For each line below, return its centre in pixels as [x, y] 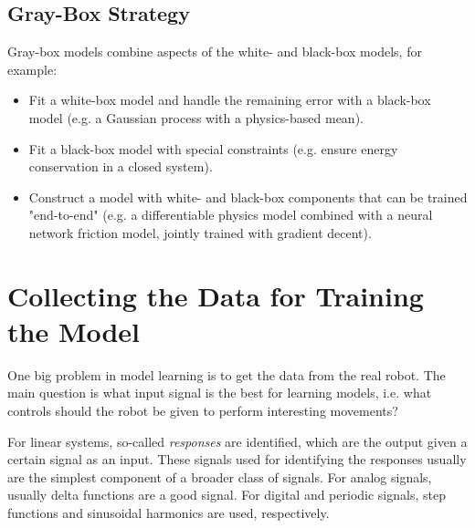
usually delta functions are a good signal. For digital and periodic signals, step [227, 495]
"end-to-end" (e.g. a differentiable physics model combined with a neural [231, 215]
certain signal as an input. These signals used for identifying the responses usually [237, 459]
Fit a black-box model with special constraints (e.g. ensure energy [213, 148]
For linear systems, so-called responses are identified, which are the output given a [237, 441]
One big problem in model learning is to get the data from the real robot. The [227, 374]
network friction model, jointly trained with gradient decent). [200, 232]
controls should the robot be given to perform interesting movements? [203, 411]
